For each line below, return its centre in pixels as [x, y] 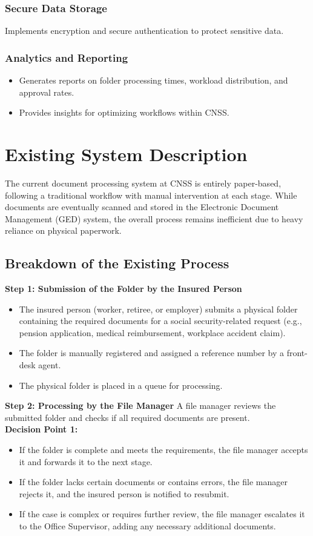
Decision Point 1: [41, 429]
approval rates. [47, 92]
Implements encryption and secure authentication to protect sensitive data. [144, 31]
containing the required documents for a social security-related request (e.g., [160, 321]
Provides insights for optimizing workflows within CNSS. [124, 112]
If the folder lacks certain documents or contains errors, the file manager [153, 482]
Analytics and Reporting [67, 57]
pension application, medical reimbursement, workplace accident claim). [152, 332]
